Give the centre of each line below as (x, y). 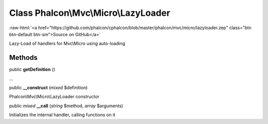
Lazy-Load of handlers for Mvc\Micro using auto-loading (67, 43)
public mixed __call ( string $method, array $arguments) (66, 106)
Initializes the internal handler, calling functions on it (62, 115)
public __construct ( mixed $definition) (48, 88)
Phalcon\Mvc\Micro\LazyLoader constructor (54, 97)
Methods (23, 58)
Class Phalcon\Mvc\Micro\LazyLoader (90, 13)
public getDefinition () (32, 70)
